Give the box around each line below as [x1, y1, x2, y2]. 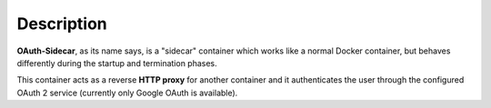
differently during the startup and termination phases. [16, 57, 217, 68]
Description [16, 14, 108, 34]
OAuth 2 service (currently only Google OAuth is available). [16, 87, 238, 98]
